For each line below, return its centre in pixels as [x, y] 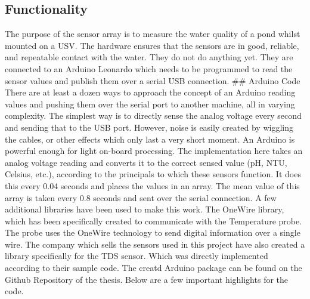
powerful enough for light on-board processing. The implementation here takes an [154, 151]
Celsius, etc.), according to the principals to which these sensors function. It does [153, 174]
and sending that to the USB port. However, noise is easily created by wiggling [149, 127]
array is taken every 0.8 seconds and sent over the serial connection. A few [141, 197]
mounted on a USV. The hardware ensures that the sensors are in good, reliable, [152, 45]
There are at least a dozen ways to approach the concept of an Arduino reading [150, 92]
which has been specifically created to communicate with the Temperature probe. [154, 221]
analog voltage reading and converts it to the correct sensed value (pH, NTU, [146, 162]
